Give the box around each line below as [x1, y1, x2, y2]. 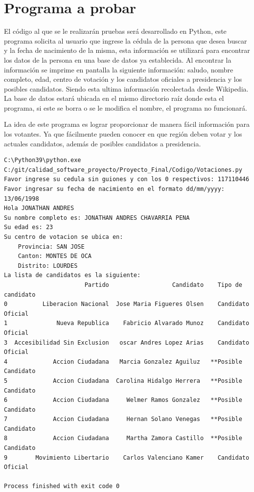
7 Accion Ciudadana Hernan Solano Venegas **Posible [4, 416, 242, 423]
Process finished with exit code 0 [4, 483, 120, 490]
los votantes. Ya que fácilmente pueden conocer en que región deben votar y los [4, 129, 242, 139]
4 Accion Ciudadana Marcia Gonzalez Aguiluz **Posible [4, 358, 242, 365]
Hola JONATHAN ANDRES [4, 205, 74, 212]
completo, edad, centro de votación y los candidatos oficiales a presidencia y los [4, 74, 242, 84]
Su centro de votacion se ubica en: [4, 234, 123, 240]
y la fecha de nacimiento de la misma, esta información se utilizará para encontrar [4, 45, 250, 55]
